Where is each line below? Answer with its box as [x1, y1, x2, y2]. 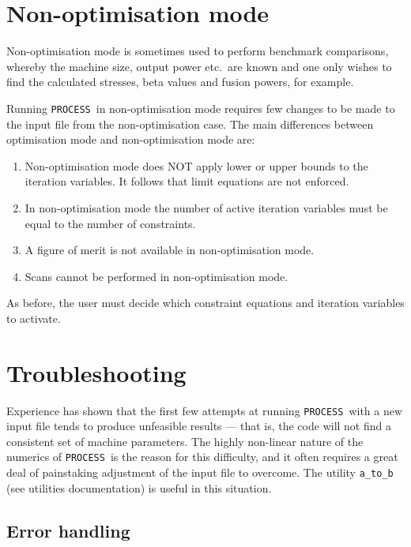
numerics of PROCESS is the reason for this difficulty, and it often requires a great [6, 448, 398, 465]
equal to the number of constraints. [25, 215, 196, 231]
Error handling [6, 518, 130, 542]
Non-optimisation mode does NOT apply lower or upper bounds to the [25, 157, 368, 174]
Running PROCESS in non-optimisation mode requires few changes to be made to [6, 99, 395, 116]
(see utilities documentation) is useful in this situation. [6, 479, 272, 496]
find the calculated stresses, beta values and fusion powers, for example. [6, 73, 354, 90]
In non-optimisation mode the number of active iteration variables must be [25, 199, 388, 215]
